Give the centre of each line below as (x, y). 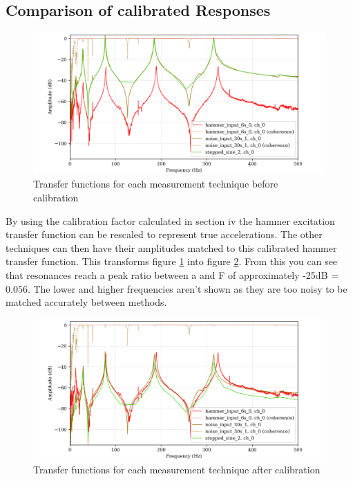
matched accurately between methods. (86, 302)
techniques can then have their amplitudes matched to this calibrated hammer (171, 247)
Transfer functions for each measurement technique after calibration (177, 469)
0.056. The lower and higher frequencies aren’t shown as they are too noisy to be (176, 288)
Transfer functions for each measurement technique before (156, 184)
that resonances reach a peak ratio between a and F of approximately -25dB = (172, 274)
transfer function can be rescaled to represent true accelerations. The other (164, 234)
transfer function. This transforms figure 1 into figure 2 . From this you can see (172, 261)
